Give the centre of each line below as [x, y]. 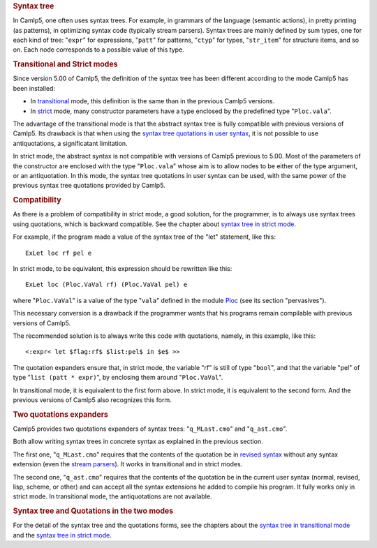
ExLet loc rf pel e [59, 253]
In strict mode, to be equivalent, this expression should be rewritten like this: [123, 268]
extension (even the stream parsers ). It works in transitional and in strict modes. [128, 464]
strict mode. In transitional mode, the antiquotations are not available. [112, 496]
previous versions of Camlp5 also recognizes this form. [92, 400]
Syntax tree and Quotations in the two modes [93, 511]
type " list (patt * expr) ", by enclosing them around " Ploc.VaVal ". [118, 378]
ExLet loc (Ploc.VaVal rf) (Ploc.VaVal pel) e [106, 285]
